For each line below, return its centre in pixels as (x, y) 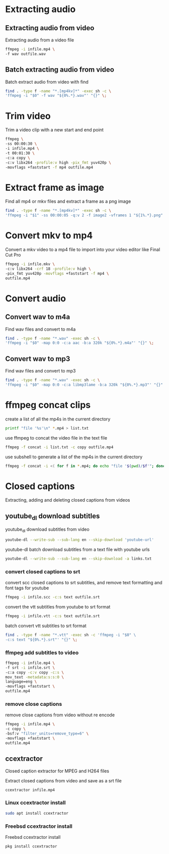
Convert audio (36, 298)
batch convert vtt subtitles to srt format (46, 626)
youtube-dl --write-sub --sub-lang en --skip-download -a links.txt (78, 559)
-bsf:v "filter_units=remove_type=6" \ (47, 734)
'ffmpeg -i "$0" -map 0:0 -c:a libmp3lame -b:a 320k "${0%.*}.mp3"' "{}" (84, 385)
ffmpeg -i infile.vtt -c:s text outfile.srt (53, 616)
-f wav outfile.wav (26, 54)
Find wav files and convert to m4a (40, 329)
